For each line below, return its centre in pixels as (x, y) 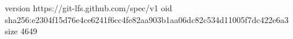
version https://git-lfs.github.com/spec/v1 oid (89, 8)
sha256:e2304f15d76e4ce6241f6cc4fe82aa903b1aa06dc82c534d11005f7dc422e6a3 (147, 19)
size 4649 (21, 31)
